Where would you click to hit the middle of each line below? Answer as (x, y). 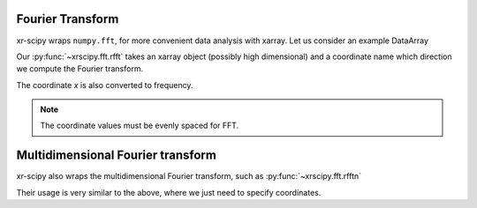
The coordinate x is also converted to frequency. (105, 85)
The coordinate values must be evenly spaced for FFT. (140, 126)
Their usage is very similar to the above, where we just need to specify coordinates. (169, 192)
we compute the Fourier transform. (80, 69)
